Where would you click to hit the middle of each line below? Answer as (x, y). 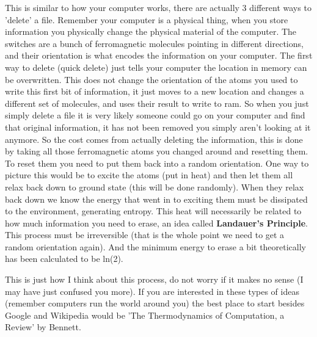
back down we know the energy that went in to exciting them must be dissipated (156, 199)
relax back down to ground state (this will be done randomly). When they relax (155, 187)
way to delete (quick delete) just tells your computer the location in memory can (156, 67)
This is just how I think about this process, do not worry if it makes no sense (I (154, 279)
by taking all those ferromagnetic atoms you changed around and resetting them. (157, 151)
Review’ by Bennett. (43, 327)
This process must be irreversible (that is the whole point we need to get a (145, 235)
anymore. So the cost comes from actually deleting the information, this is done (154, 139)
